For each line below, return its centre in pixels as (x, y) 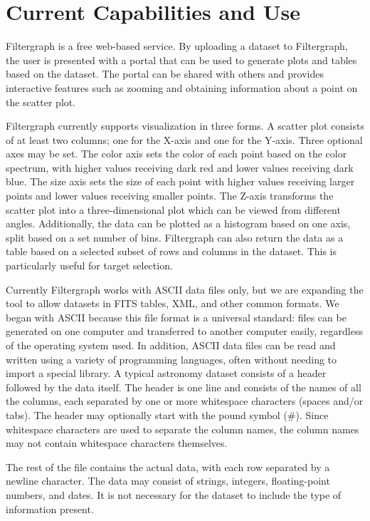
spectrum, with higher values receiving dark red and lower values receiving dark (180, 167)
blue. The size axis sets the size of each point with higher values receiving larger (180, 181)
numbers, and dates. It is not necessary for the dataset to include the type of (174, 494)
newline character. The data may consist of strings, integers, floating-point (168, 481)
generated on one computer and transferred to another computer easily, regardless (184, 331)
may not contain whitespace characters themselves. (117, 443)
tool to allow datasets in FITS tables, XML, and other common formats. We (173, 303)
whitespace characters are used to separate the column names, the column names (183, 429)
